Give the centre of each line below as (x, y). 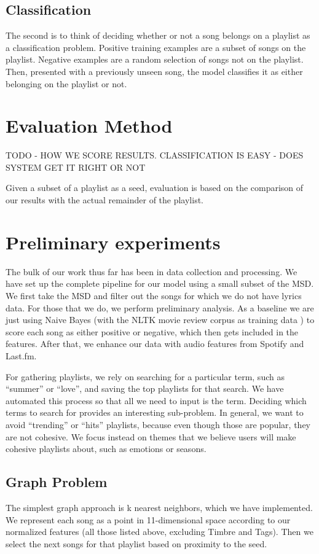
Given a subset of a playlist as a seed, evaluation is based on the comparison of (155, 188)
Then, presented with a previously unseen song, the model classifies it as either (154, 71)
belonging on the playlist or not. (66, 83)
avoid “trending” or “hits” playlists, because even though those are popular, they (158, 424)
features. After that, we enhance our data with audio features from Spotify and (155, 344)
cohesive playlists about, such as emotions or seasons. (106, 449)
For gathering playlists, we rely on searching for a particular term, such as (145, 376)
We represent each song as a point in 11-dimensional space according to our (148, 519)
